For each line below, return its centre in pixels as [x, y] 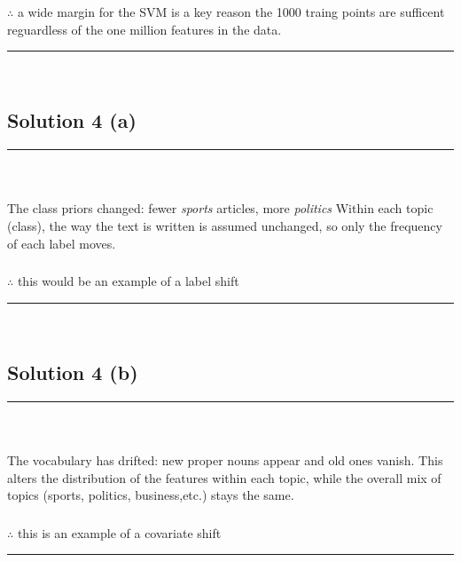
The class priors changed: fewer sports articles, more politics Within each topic [220, 208]
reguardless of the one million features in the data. [145, 29]
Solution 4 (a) [72, 120]
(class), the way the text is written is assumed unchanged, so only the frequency [225, 226]
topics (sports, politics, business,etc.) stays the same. [151, 495]
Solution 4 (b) [73, 372]
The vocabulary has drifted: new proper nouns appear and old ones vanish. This [225, 460]
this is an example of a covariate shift [119, 532]
